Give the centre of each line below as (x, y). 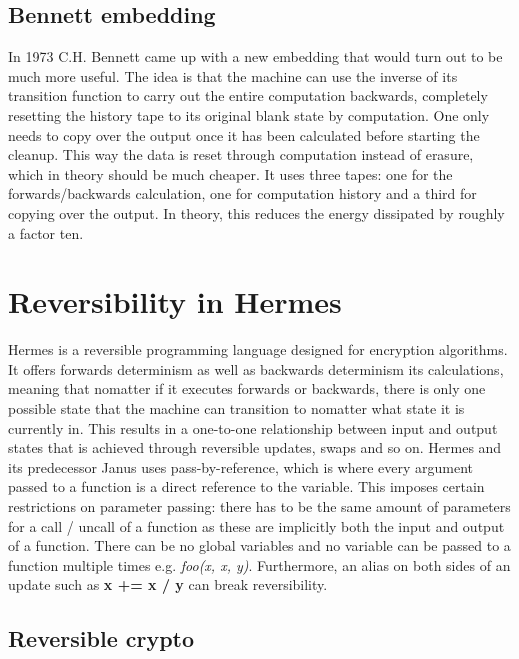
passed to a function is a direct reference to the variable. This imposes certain (246, 486)
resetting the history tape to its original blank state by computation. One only (249, 114)
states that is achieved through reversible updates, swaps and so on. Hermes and (255, 447)
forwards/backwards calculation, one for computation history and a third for (242, 193)
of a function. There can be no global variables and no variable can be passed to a (259, 545)
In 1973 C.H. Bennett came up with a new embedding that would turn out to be (255, 56)
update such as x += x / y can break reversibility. (168, 584)
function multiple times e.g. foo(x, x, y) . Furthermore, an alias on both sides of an (259, 564)
